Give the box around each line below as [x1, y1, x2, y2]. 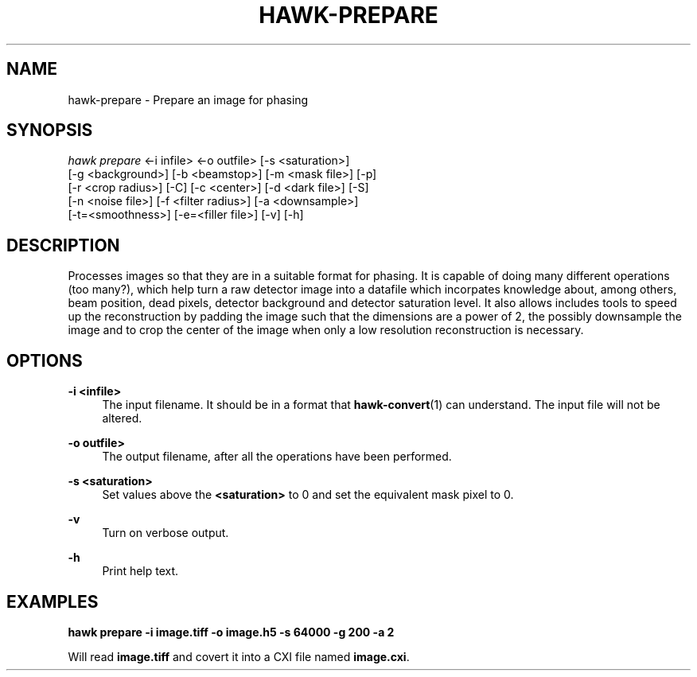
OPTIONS [6, 350, 83, 371]
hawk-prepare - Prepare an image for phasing [68, 92, 309, 107]
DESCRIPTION [6, 235, 120, 255]
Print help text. [102, 564, 179, 578]
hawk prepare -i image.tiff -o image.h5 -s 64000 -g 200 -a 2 [68, 624, 395, 639]
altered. [102, 411, 142, 426]
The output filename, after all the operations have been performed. [102, 449, 452, 464]
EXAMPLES [6, 591, 99, 612]
